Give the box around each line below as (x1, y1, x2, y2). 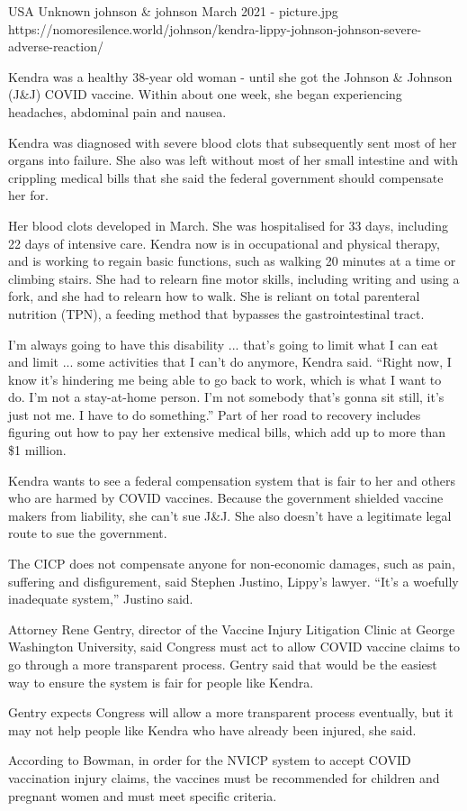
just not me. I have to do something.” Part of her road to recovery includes (8, 405, 421, 424)
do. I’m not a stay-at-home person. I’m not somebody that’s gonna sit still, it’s (8, 387, 445, 406)
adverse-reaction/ (8, 37, 103, 56)
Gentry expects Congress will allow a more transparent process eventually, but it (8, 703, 454, 722)
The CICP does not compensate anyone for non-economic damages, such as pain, (8, 554, 455, 573)
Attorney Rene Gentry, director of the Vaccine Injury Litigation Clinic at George (8, 619, 455, 638)
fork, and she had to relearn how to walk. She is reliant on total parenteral (8, 287, 420, 305)
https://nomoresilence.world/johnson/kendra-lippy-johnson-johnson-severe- (8, 19, 422, 38)
